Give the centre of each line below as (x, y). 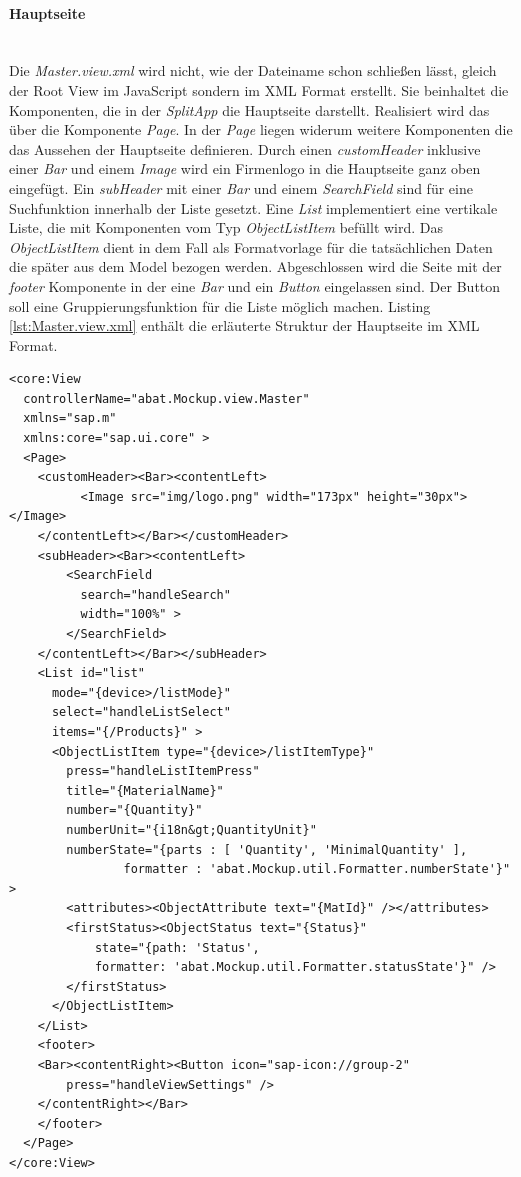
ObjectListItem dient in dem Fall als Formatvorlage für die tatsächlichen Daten (251, 246)
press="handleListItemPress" (163, 771)
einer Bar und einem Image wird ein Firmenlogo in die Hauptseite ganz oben (245, 168)
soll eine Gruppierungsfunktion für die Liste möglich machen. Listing (220, 305)
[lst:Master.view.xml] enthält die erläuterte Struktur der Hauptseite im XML (244, 325)
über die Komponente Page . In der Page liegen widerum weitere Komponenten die (261, 129)
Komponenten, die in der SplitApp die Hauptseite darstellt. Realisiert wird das (249, 109)
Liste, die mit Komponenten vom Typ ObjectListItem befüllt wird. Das (226, 227)
